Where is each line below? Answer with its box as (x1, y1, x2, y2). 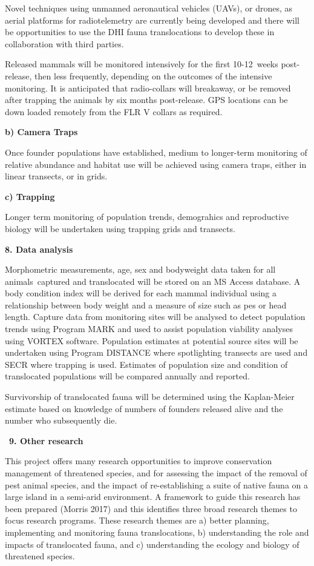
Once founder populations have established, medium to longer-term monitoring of (5, 145, 307, 158)
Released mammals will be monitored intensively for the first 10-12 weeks (5, 58, 278, 70)
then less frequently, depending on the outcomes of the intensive (34, 69, 272, 82)
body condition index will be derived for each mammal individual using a (5, 287, 276, 299)
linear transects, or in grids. (5, 170, 108, 182)
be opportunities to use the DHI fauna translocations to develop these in (5, 25, 275, 38)
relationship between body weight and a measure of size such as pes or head (5, 298, 287, 311)
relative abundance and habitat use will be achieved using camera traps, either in (5, 158, 307, 170)
